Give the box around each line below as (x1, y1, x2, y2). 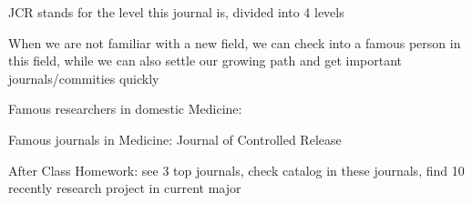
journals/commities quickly (8, 68, 159, 87)
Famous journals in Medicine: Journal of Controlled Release (8, 129, 342, 148)
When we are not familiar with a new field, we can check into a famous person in (8, 33, 461, 52)
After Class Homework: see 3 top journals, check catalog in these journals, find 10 (8, 160, 465, 179)
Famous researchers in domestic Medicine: (8, 99, 242, 118)
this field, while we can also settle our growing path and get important (8, 51, 403, 70)
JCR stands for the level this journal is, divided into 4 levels (8, 3, 344, 21)
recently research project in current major (8, 178, 241, 198)
